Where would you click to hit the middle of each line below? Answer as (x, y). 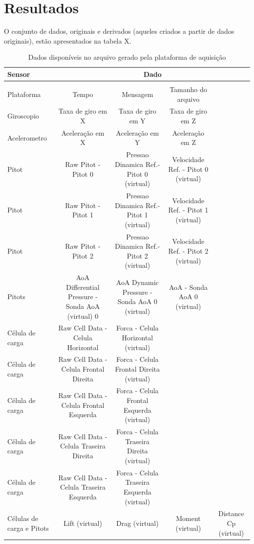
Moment (188, 518)
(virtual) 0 (83, 316)
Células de (23, 518)
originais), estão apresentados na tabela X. (68, 40)
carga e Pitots (28, 528)
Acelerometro (27, 137)
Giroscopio (23, 116)
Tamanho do (188, 89)
